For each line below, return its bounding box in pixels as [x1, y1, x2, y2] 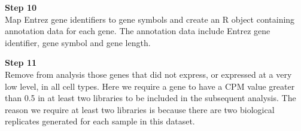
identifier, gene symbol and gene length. [5, 36, 151, 48]
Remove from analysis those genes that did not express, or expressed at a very [5, 68, 292, 80]
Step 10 [5, 1, 37, 13]
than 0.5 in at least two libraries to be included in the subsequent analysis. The [5, 92, 296, 104]
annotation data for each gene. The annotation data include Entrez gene [5, 25, 270, 37]
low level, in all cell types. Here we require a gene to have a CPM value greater [5, 80, 295, 92]
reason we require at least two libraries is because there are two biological [5, 103, 275, 115]
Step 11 [5, 56, 37, 69]
